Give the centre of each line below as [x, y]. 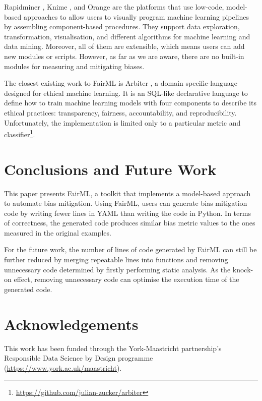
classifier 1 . [20, 133]
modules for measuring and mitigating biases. [74, 66]
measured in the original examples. [58, 232]
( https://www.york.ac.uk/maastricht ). [63, 367]
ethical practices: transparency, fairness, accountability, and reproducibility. [120, 112]
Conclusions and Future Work [110, 169]
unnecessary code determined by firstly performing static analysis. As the [117, 269]
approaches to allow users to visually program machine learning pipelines [136, 16]
